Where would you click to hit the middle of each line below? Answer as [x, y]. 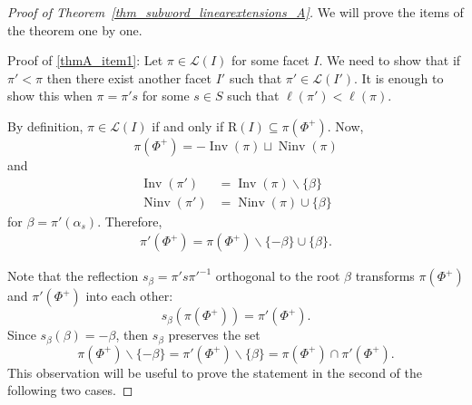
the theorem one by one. [75, 29]
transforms [385, 276]
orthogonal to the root [278, 276]
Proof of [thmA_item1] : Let [85, 60]
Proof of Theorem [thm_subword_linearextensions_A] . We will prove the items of [236, 12]
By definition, [45, 125]
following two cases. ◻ [70, 390]
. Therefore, [130, 221]
